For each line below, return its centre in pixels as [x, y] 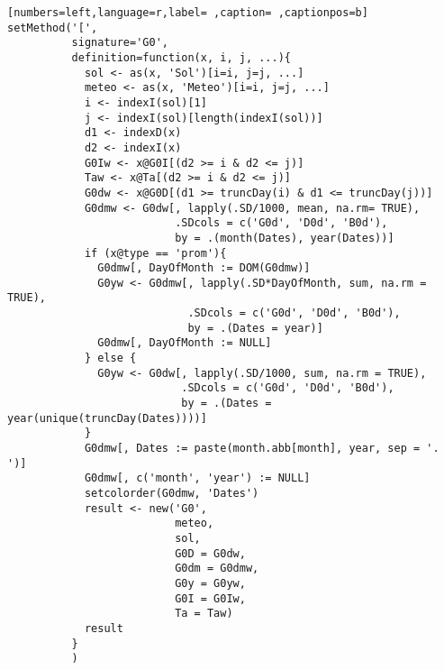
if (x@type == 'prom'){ [155, 253]
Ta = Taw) [204, 614]
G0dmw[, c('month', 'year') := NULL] [197, 478]
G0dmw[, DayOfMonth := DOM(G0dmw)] [204, 268]
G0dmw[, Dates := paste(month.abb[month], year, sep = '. [262, 449]
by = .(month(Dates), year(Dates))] [285, 238]
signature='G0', [120, 43]
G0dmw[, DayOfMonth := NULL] [185, 343]
